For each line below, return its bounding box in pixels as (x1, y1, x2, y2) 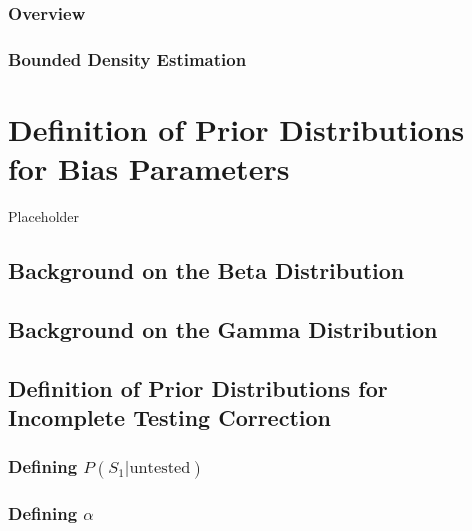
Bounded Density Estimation (8, 46, 247, 71)
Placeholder (8, 206, 80, 226)
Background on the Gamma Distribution (8, 313, 438, 344)
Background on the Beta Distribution (8, 254, 405, 285)
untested (129, 460, 191, 477)
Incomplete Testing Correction (8, 401, 331, 432)
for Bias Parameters (8, 148, 290, 189)
